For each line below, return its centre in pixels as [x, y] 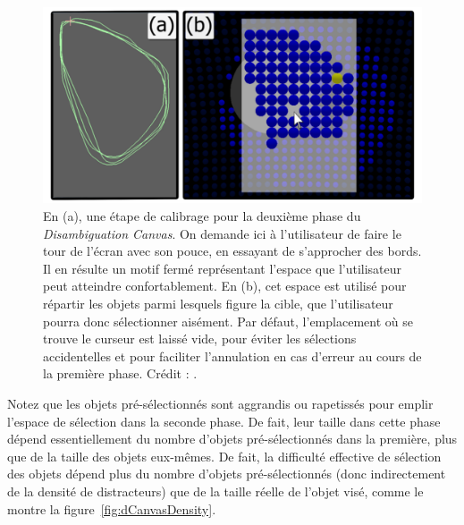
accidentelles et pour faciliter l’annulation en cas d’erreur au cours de [232, 356]
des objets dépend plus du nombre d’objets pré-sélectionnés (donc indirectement [227, 474]
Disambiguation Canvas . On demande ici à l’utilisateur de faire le [222, 233]
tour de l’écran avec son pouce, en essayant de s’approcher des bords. [232, 251]
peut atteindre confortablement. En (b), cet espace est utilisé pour [225, 286]
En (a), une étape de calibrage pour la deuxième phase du [202, 216]
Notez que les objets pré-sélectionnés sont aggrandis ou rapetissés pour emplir [220, 403]
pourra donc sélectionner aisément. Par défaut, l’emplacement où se [228, 321]
